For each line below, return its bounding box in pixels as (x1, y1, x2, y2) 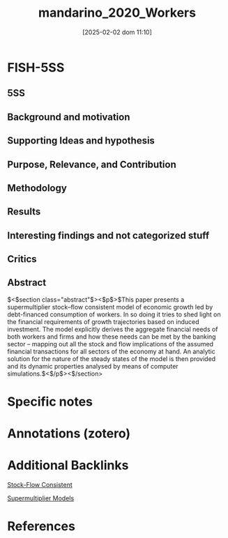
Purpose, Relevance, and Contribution (7, 158, 176, 170)
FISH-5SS (7, 59, 65, 75)
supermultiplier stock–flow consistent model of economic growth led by (7, 302, 213, 311)
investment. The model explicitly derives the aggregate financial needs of (7, 325, 218, 333)
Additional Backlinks (7, 458, 129, 473)
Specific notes (7, 394, 93, 410)
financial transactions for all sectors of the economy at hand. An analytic (7, 347, 215, 355)
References (7, 518, 75, 535)
